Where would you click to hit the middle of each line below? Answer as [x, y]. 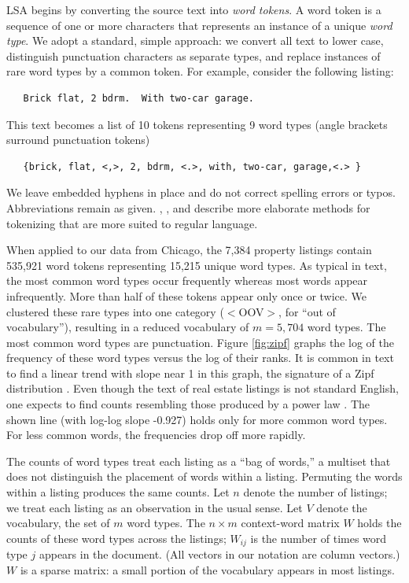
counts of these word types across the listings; [116, 538]
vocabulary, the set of [58, 523]
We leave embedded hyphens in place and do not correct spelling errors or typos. [201, 192]
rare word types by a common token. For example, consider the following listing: [200, 71]
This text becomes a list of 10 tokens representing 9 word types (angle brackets [197, 124]
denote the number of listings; [315, 492]
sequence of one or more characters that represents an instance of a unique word [199, 25]
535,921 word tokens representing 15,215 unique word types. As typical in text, [197, 265]
